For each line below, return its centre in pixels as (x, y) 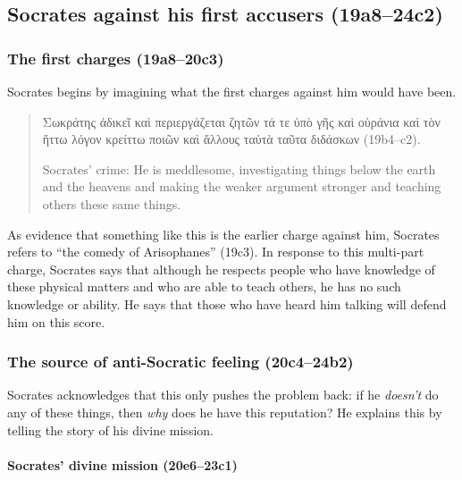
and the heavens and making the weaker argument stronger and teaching (242, 186)
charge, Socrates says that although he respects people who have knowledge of (221, 269)
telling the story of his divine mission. (110, 429)
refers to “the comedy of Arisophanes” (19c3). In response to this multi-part (216, 252)
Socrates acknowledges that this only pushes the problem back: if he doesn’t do (223, 395)
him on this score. (56, 321)
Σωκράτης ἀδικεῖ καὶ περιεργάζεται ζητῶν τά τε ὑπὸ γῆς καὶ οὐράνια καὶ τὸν (241, 121)
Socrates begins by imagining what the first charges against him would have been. (232, 91)
